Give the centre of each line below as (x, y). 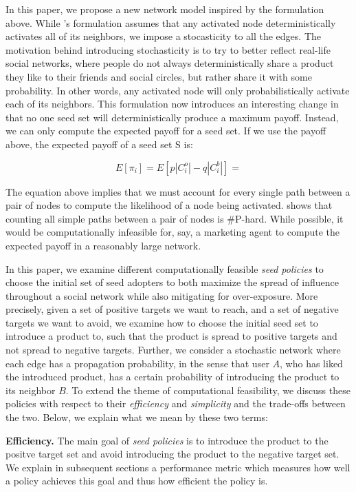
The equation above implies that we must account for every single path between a (178, 191)
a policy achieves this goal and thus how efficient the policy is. (137, 481)
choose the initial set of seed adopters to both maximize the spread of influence (172, 282)
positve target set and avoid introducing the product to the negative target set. (173, 454)
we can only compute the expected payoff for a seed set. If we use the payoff (166, 131)
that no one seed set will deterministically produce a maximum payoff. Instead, (172, 117)
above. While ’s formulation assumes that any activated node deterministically (171, 22)
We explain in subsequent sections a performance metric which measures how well (178, 467)
